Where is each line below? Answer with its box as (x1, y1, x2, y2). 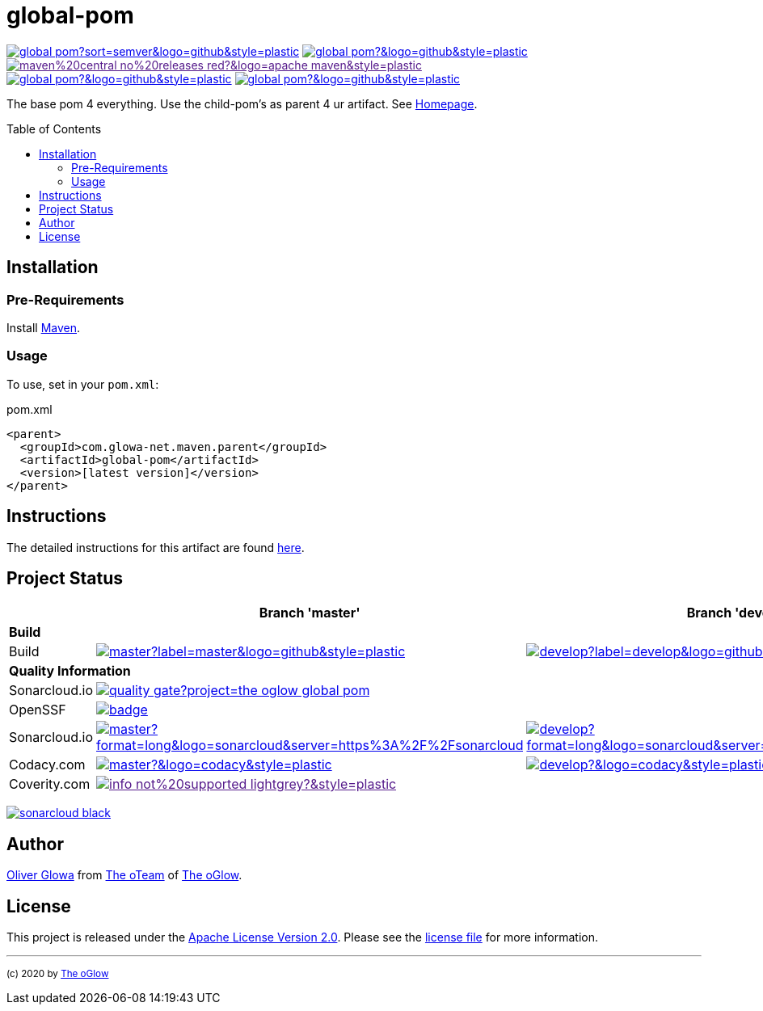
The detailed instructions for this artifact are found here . (6, 540, 305, 554)
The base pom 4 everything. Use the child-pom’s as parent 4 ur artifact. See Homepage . (6, 96, 478, 111)
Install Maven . (6, 320, 81, 335)
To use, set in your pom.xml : (6, 377, 159, 391)
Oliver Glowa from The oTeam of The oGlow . (6, 868, 242, 883)
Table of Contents (6, 121, 102, 136)
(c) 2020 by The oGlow (6, 968, 109, 980)
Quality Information (9, 663, 131, 680)
